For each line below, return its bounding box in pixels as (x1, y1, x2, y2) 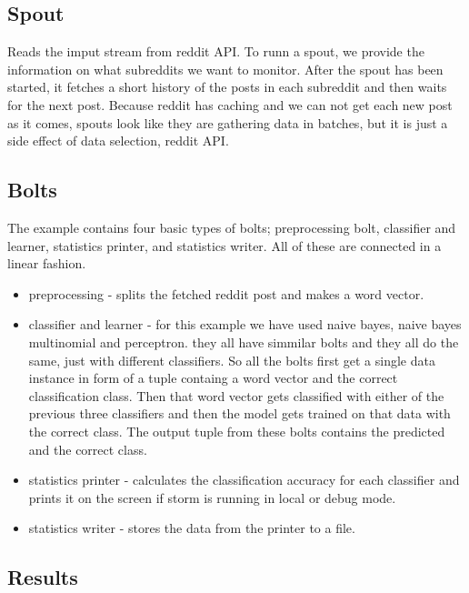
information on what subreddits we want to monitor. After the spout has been (7, 59, 444, 78)
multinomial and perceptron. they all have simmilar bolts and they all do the (28, 332, 459, 351)
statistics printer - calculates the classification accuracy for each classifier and (28, 470, 460, 489)
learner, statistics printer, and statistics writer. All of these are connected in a (7, 236, 442, 255)
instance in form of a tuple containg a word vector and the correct (28, 368, 398, 387)
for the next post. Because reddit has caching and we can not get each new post (7, 95, 453, 114)
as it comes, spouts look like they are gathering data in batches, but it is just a (7, 113, 448, 132)
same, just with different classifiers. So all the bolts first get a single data (28, 350, 435, 369)
